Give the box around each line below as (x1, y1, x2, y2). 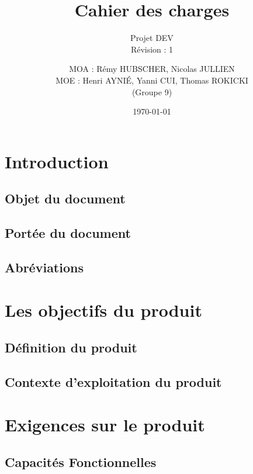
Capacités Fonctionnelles (5, 452, 157, 470)
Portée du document (5, 224, 131, 242)
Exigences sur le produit (5, 413, 205, 437)
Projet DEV (130, 32, 174, 44)
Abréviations (5, 258, 84, 276)
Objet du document (5, 189, 126, 207)
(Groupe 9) (131, 85, 172, 98)
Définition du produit (5, 338, 137, 356)
